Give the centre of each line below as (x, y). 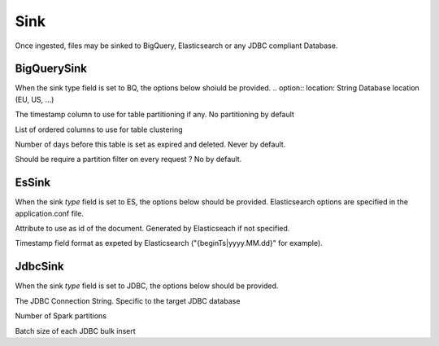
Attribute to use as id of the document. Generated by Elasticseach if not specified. (152, 229)
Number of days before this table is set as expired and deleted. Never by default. (150, 145)
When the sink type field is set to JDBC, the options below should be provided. (147, 286)
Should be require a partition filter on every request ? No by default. (128, 160)
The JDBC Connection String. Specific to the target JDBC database (128, 300)
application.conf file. (50, 213)
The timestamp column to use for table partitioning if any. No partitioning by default (154, 115)
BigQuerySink (51, 69)
